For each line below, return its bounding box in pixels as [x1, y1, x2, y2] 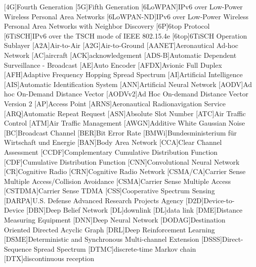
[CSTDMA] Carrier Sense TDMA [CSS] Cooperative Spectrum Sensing [4, 185, 215, 196]
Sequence [4, 243, 32, 254]
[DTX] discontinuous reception [4, 253, 94, 264]
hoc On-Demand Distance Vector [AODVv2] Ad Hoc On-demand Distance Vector [4, 89, 249, 99]
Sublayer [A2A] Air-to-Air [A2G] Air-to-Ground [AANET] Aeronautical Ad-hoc [4, 40, 238, 50]
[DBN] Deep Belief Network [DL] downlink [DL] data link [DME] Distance [26, 205, 243, 215]
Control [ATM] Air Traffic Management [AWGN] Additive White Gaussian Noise [4, 118, 245, 128]
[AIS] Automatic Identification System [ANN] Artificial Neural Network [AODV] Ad [4, 79, 252, 89]
